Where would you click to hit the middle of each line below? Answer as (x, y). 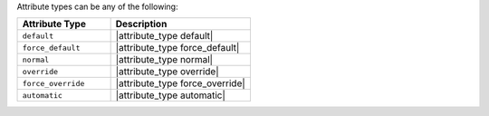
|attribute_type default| (164, 36)
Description (141, 24)
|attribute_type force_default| (177, 48)
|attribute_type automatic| (171, 95)
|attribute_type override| (167, 72)
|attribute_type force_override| (181, 83)
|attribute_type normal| (164, 60)
